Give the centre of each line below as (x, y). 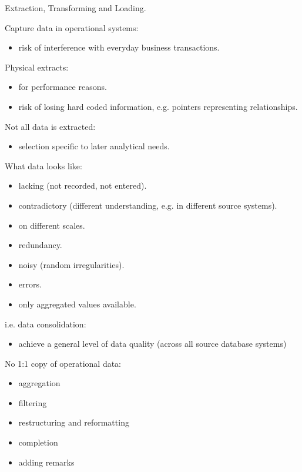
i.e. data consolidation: (46, 324)
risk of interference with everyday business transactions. (119, 47)
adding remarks (46, 462)
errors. (30, 284)
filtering (33, 402)
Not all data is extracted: (50, 126)
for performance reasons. (63, 87)
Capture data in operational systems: (72, 27)
